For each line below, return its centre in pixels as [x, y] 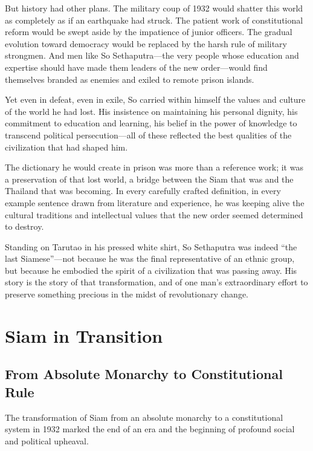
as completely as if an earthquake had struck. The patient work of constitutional [154, 20]
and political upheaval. [47, 440]
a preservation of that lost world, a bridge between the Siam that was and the [149, 179]
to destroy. [24, 226]
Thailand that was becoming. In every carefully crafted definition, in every [143, 191]
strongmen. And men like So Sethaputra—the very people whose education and [152, 55]
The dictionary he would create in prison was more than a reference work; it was [154, 167]
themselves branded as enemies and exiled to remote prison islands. [130, 79]
